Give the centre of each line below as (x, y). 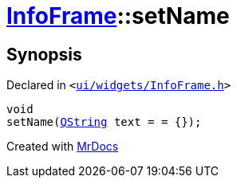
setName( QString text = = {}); (104, 122)
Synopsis (44, 54)
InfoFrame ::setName (118, 16)
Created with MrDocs (63, 147)
